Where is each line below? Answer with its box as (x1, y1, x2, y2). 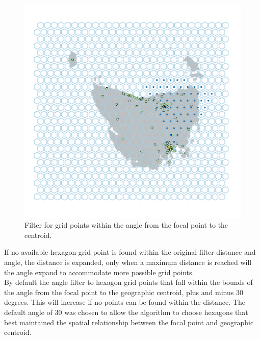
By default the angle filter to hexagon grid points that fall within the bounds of (4, 277, 253, 287)
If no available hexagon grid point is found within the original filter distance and (4, 247, 256, 257)
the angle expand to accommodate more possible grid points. (4, 267, 194, 277)
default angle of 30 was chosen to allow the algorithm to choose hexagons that (4, 306, 248, 317)
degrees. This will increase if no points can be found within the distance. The (4, 297, 245, 307)
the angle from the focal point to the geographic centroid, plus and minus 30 (4, 286, 243, 297)
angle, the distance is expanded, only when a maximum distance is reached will (4, 256, 252, 267)
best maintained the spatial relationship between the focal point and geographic (4, 317, 254, 327)
